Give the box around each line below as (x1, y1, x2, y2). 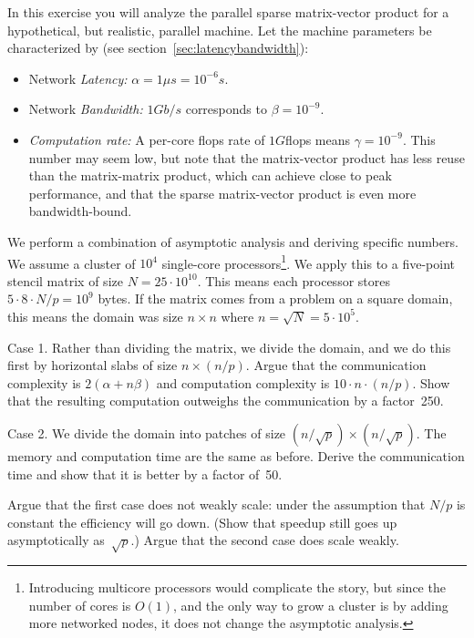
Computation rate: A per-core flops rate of (28, 129, 265, 149)
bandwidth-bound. (28, 201, 132, 221)
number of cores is (28, 595, 131, 614)
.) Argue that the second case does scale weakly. (130, 530, 399, 550)
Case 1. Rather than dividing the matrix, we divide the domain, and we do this (7, 337, 451, 356)
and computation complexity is (156, 373, 330, 392)
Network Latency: (28, 68, 128, 87)
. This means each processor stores (197, 271, 390, 290)
